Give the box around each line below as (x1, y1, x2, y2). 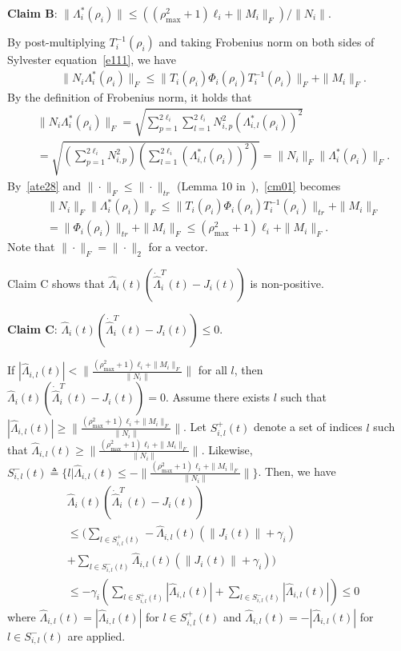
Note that (7, 238, 55, 255)
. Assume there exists (165, 389, 271, 405)
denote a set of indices (253, 418, 363, 435)
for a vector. (148, 238, 208, 255)
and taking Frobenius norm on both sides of (158, 34, 375, 50)
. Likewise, (201, 441, 253, 457)
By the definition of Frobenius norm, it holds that (7, 89, 252, 106)
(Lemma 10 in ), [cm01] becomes (176, 177, 341, 194)
